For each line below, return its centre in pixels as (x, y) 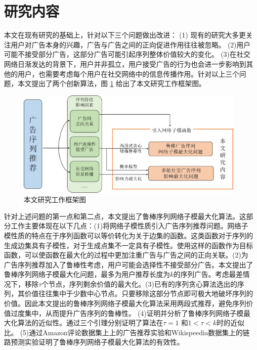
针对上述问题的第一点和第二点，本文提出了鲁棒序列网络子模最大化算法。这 (125, 216)
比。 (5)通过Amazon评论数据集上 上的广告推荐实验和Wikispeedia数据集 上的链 (127, 332)
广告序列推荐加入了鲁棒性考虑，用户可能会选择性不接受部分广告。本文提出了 (128, 264)
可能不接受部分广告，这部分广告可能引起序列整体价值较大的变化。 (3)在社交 (127, 54)
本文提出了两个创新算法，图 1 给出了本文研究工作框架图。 (112, 83)
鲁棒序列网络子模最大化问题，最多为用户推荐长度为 (87, 274)
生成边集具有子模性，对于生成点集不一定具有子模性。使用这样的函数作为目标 (128, 245)
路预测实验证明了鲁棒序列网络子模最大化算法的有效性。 (94, 342)
